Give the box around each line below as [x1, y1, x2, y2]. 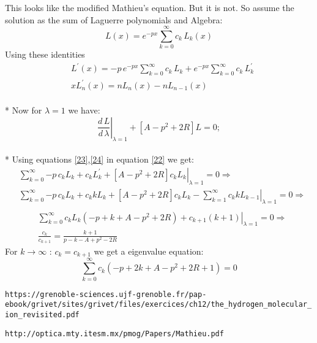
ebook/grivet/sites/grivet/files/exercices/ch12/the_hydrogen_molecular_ [5, 300, 312, 309]
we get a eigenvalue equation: [94, 245, 204, 258]
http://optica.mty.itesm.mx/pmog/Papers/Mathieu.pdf [5, 329, 224, 338]
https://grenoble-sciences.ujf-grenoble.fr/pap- [5, 290, 207, 299]
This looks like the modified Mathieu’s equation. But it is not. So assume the [5, 1, 294, 13]
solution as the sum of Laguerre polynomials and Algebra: [5, 13, 223, 26]
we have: [68, 104, 100, 117]
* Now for [5, 104, 42, 117]
